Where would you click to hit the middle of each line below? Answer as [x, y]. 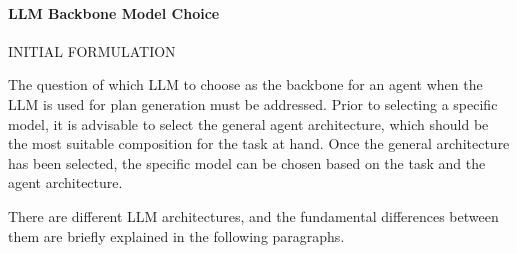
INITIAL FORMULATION [92, 50]
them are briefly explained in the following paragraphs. [176, 235]
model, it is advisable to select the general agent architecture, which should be [248, 123]
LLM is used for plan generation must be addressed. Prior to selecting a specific [253, 103]
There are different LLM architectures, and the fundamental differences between [253, 215]
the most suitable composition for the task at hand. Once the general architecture [259, 143]
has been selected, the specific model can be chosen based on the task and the [247, 162]
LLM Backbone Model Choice [114, 12]
